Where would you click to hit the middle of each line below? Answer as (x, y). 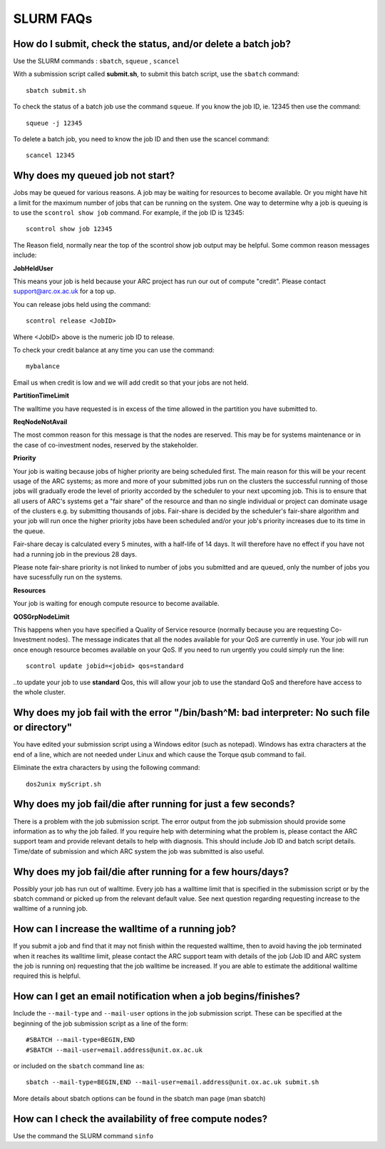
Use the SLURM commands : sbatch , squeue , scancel (96, 61)
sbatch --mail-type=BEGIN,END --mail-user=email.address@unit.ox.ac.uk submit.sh (173, 1082)
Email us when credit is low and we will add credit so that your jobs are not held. (131, 383)
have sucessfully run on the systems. (68, 577)
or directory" (43, 728)
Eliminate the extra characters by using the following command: (107, 768)
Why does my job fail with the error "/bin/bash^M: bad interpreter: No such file (191, 713)
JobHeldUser (33, 268)
